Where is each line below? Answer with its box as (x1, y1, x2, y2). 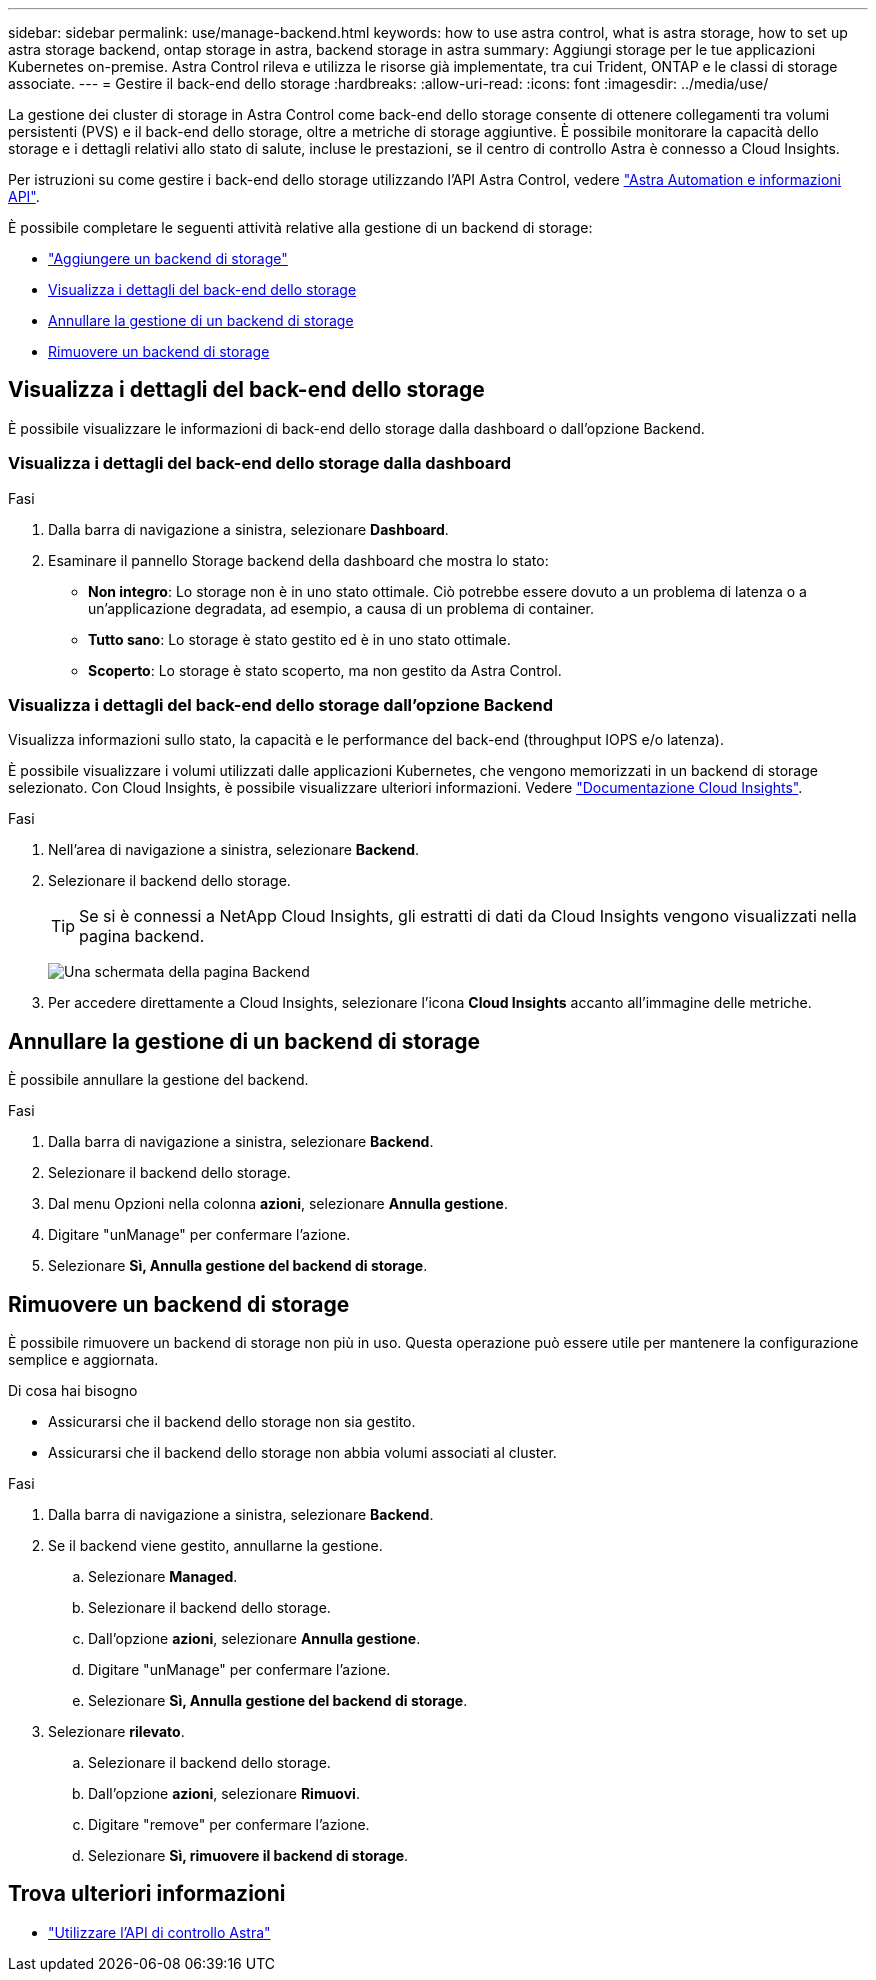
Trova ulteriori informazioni (8, 1881, 286, 1907)
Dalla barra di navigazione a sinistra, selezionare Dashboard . (48, 520, 449, 538)
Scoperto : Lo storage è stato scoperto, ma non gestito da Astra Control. (88, 661, 562, 679)
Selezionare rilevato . (48, 1723, 185, 1741)
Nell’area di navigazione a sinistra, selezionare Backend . (48, 841, 420, 859)
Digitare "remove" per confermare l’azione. (88, 1816, 370, 1834)
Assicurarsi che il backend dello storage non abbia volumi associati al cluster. (48, 1444, 557, 1462)
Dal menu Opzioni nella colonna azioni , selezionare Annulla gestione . (48, 1195, 508, 1213)
